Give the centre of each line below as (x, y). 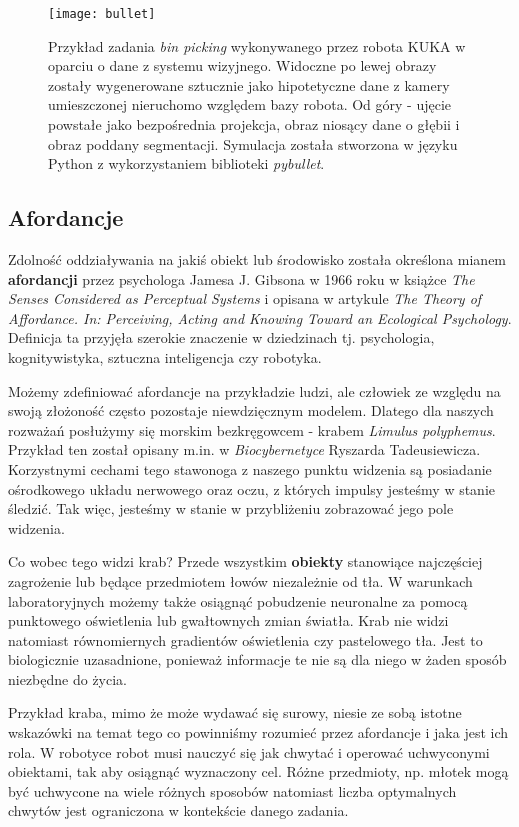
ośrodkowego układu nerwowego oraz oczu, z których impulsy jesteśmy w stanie (252, 488)
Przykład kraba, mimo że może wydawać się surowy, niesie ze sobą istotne (235, 712)
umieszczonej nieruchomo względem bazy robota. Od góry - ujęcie (250, 104)
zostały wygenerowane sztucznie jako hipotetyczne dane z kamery (249, 84)
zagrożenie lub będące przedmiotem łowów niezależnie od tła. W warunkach (240, 580)
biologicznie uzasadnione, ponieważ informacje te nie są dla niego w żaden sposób (257, 659)
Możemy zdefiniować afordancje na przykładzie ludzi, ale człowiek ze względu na (254, 390)
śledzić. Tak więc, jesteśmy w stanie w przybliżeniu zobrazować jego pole (231, 508)
